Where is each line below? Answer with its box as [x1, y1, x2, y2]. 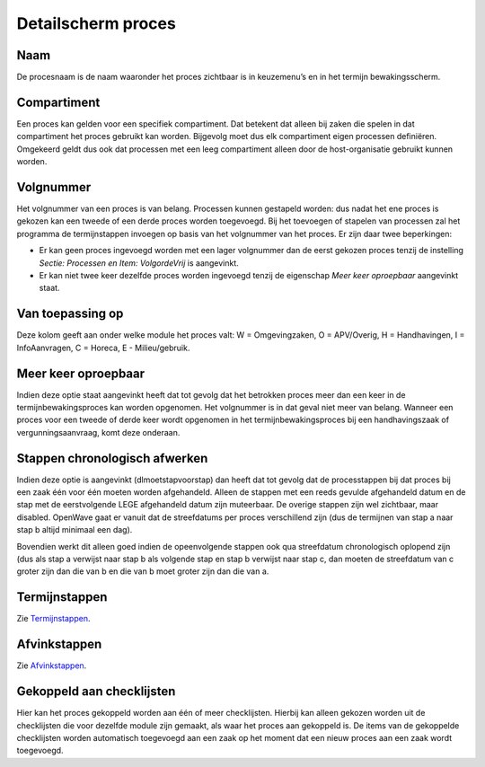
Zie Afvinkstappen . [16, 660, 87, 671]
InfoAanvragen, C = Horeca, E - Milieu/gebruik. [16, 342, 190, 353]
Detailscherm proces [16, 13, 177, 33]
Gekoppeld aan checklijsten [16, 683, 176, 700]
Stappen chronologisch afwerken [16, 450, 208, 466]
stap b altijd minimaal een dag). [16, 525, 133, 535]
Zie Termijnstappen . [16, 613, 91, 624]
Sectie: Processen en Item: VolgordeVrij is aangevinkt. [39, 257, 240, 269]
